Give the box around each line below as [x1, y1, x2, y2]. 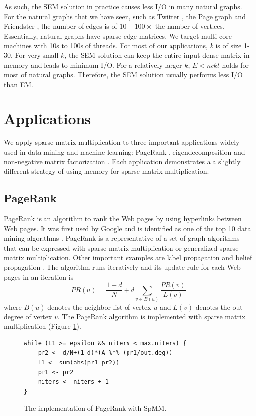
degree [4, 311, 23, 321]
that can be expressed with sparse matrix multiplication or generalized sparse [4, 242, 239, 253]
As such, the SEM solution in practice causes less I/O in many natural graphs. [4, 1, 242, 11]
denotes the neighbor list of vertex [47, 302, 151, 312]
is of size [215, 40, 242, 51]
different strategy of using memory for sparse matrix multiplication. [4, 166, 209, 176]
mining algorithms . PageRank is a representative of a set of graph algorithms [4, 233, 240, 243]
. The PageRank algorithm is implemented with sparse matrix [57, 311, 246, 321]
